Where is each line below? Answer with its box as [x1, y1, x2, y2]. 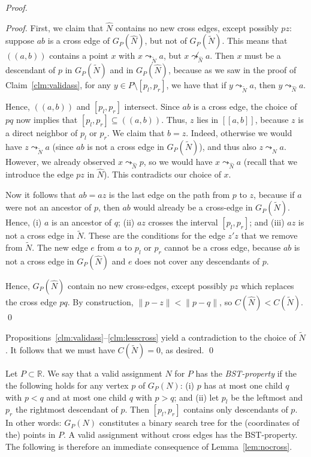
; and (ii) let [174, 390, 219, 403]
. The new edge [32, 241, 88, 254]
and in [110, 64, 134, 76]
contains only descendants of [183, 403, 288, 416]
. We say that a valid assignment [42, 367, 162, 380]
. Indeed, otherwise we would [186, 127, 292, 139]
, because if [253, 188, 295, 200]
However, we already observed [5, 155, 116, 167]
